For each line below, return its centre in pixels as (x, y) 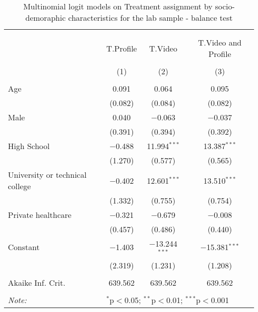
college (20, 186)
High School (29, 146)
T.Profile (122, 48)
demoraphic (46, 18)
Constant (24, 247)
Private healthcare (40, 215)
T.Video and (220, 42)
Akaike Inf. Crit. (37, 282)
